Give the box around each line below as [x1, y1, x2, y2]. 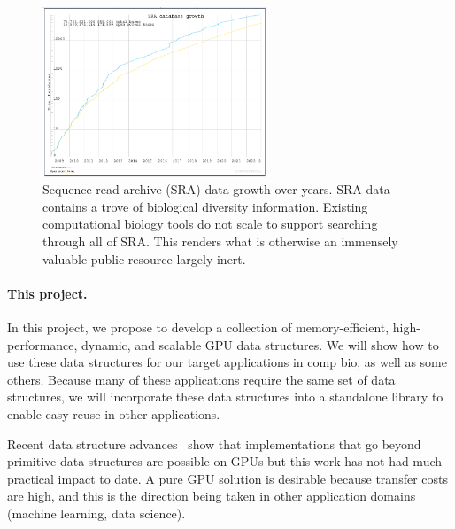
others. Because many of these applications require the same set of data [7, 370, 396, 388]
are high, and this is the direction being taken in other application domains [7, 486, 416, 505]
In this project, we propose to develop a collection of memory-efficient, [7, 317, 389, 336]
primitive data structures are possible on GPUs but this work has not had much [7, 452, 443, 471]
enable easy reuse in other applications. [7, 404, 220, 423]
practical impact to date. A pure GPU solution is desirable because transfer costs [7, 469, 449, 487]
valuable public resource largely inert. [42, 249, 246, 268]
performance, [7, 335, 78, 354]
